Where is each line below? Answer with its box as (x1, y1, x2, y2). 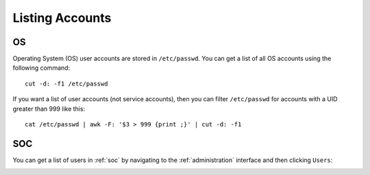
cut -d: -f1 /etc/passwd (25, 79, 108, 87)
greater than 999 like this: (12, 105, 86, 113)
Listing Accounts (12, 10, 112, 25)
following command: (12, 64, 71, 72)
